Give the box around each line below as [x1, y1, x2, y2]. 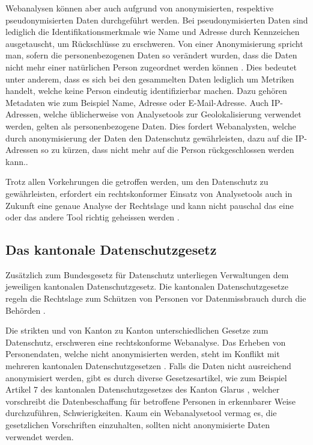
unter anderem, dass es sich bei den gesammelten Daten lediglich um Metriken [5, 72, 294, 85]
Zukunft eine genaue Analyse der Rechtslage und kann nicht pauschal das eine [5, 199, 294, 211]
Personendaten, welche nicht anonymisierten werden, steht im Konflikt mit [5, 347, 280, 360]
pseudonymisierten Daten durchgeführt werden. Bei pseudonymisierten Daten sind [5, 13, 308, 26]
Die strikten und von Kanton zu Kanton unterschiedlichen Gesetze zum [5, 324, 269, 337]
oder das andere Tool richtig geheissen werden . [5, 211, 180, 223]
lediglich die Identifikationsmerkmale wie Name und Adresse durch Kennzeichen [5, 25, 300, 38]
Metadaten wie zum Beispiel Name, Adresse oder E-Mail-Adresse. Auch [5, 96, 269, 108]
